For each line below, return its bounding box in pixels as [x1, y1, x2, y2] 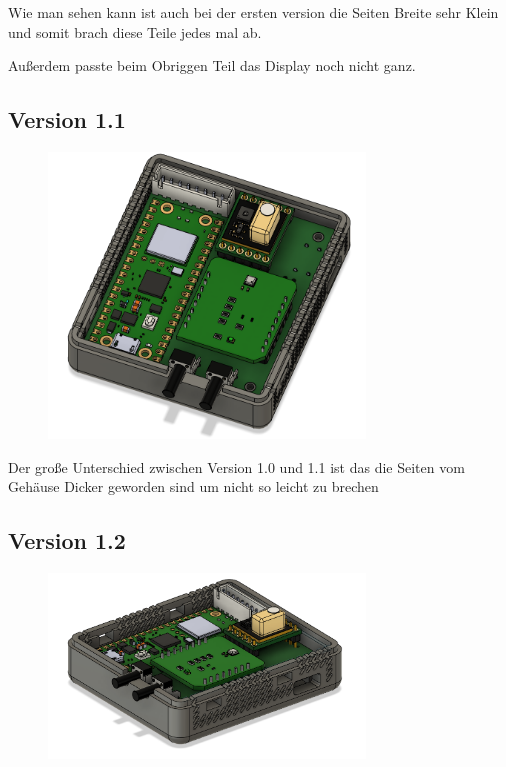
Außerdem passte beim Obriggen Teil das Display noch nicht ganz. [8, 55, 416, 76]
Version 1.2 [8, 525, 126, 556]
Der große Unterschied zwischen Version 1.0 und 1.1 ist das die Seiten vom [8, 456, 465, 477]
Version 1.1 [8, 104, 126, 135]
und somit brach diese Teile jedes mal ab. [8, 21, 262, 42]
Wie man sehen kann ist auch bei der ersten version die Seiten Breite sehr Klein [8, 2, 499, 22]
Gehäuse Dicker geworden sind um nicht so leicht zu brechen [8, 476, 379, 497]
